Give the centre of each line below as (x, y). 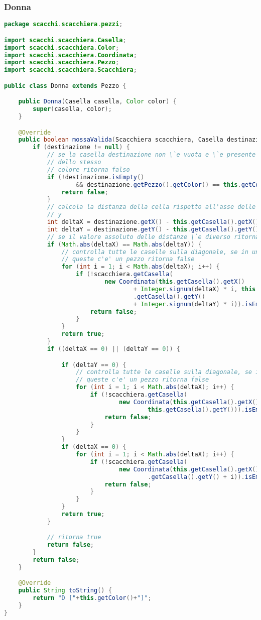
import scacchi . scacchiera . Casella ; (65, 40)
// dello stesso (74, 162)
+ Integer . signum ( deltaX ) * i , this (194, 289)
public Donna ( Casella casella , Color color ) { (97, 102)
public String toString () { (65, 591)
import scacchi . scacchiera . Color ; (62, 47)
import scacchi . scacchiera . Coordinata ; (71, 55)
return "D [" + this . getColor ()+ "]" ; (92, 598)
